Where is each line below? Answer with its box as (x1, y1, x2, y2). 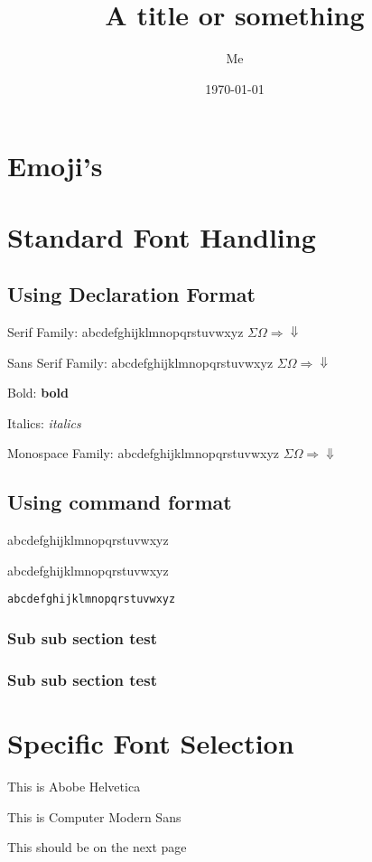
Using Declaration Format (7, 280, 256, 308)
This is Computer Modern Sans (7, 807, 181, 826)
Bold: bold (7, 383, 70, 402)
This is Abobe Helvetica (7, 776, 141, 795)
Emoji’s (7, 147, 103, 184)
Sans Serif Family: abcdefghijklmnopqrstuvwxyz (7, 352, 274, 371)
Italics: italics (7, 413, 81, 432)
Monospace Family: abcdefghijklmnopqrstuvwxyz (7, 444, 280, 463)
